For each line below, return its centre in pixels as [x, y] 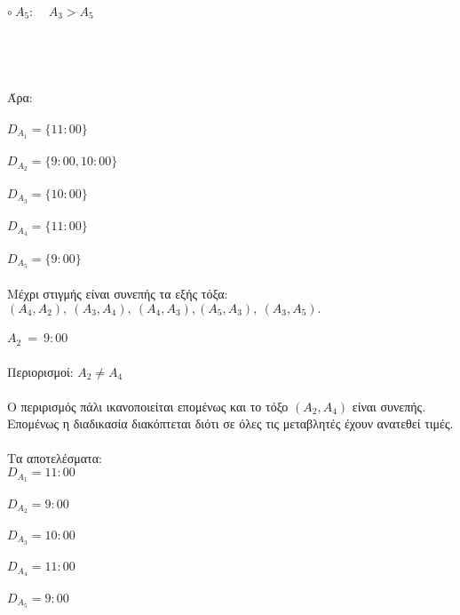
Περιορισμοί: [40, 371]
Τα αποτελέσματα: [55, 458]
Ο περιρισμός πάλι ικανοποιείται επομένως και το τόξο [148, 406]
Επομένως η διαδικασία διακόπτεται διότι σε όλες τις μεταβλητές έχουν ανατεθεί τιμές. [230, 423]
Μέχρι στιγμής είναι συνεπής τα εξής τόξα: [118, 294]
